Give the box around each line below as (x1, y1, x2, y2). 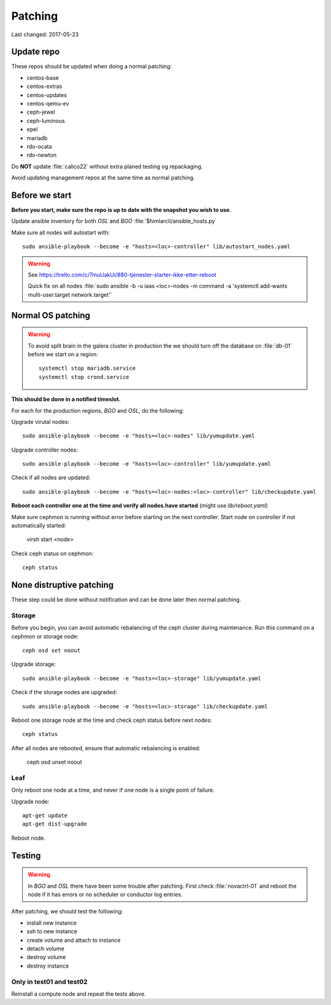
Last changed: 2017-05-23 (11, 31, 79, 38)
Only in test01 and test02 (11, 977, 88, 986)
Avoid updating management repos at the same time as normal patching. (11, 174, 196, 181)
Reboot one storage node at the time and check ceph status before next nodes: (11, 716, 212, 724)
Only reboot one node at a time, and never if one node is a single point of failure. (11, 786, 215, 794)
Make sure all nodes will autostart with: (11, 229, 110, 236)
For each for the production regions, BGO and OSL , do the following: (11, 407, 184, 414)
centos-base (26, 74, 59, 81)
